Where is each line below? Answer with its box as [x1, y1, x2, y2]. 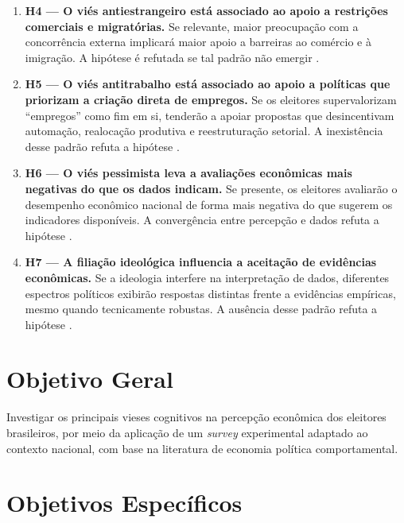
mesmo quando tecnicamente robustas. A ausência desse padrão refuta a [25, 300, 378, 317]
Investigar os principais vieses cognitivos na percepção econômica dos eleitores [6, 409, 387, 425]
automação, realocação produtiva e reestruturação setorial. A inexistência [25, 122, 383, 139]
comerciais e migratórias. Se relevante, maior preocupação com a [25, 17, 359, 34]
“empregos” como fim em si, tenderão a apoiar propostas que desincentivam [25, 107, 394, 123]
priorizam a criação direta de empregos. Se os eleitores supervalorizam [25, 91, 397, 107]
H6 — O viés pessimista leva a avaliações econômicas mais [25, 165, 352, 181]
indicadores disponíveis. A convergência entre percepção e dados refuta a [25, 211, 379, 228]
